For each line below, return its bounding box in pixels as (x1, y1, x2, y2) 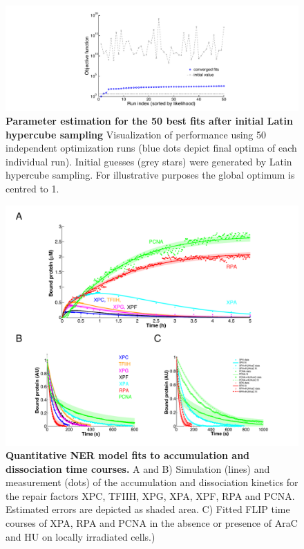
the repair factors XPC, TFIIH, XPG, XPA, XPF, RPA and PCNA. (6, 488, 295, 503)
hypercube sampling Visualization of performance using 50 (6, 127, 267, 141)
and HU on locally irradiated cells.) (6, 529, 155, 543)
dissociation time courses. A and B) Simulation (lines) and (6, 461, 270, 476)
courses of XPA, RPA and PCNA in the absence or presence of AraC (6, 516, 298, 530)
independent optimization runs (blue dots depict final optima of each (6, 141, 297, 155)
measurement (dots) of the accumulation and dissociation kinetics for (6, 475, 298, 489)
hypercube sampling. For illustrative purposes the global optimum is (6, 168, 295, 182)
